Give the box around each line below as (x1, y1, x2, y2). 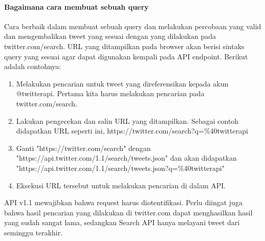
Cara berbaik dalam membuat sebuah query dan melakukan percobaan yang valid (4, 20, 261, 31)
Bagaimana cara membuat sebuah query (4, 1, 149, 12)
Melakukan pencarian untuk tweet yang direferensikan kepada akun (16, 78, 229, 89)
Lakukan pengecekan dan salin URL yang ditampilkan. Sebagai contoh (16, 115, 239, 126)
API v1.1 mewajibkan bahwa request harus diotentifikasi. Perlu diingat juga (4, 197, 242, 208)
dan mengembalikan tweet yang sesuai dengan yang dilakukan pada (4, 31, 216, 41)
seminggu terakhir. (4, 227, 63, 237)
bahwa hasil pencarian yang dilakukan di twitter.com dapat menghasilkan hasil (4, 207, 253, 217)
